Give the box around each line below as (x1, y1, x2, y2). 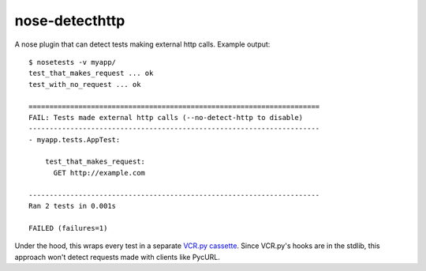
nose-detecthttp (14, 12, 125, 29)
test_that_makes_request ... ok (28, 69, 154, 78)
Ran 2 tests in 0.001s (28, 201, 117, 211)
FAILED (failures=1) (28, 224, 108, 232)
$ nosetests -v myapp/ (28, 58, 117, 66)
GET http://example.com (53, 168, 146, 177)
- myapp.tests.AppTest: (28, 135, 121, 144)
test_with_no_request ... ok (28, 80, 141, 88)
